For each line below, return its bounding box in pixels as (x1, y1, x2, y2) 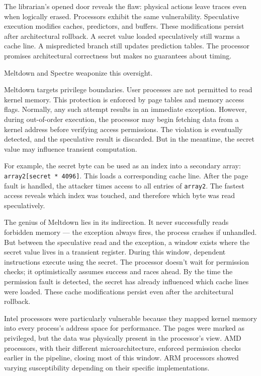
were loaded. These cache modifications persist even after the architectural (4, 286, 234, 296)
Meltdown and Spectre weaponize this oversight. (4, 67, 153, 78)
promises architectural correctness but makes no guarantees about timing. (4, 50, 232, 60)
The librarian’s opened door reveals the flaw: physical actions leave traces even (4, 1, 246, 11)
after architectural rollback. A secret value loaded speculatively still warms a (4, 30, 240, 41)
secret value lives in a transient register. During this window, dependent (4, 246, 226, 257)
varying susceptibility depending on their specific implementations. (4, 362, 210, 372)
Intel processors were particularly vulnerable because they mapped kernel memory (4, 312, 257, 323)
